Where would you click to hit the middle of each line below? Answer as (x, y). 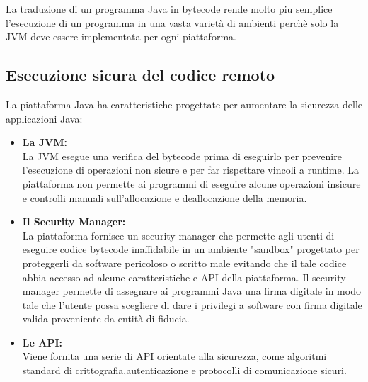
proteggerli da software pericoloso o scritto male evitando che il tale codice (184, 263)
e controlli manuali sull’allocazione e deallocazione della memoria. (165, 197)
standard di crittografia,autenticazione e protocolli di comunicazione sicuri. (184, 370)
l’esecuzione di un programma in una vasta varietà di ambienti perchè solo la (172, 22)
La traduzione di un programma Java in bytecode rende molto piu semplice (169, 9)
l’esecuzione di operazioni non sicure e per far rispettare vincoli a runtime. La (190, 170)
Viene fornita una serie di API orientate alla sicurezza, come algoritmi (174, 356)
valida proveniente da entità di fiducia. (106, 319)
